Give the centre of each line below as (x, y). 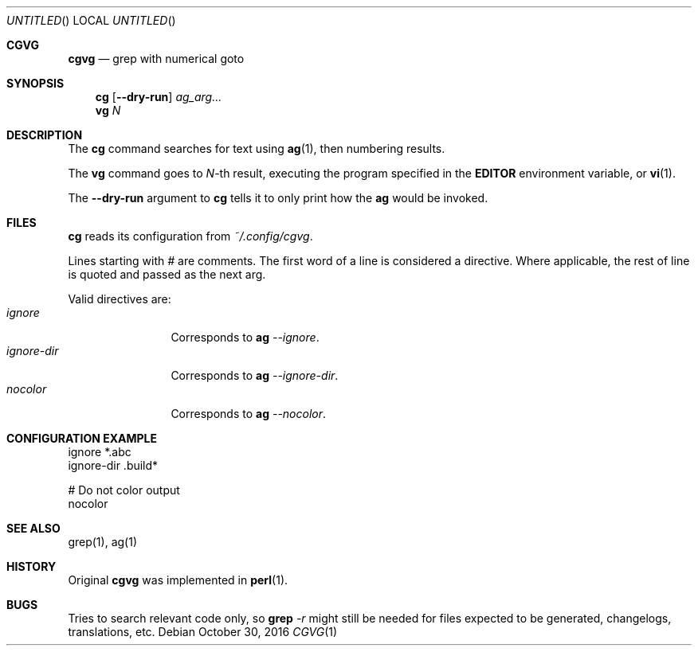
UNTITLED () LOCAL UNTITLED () (91, 20)
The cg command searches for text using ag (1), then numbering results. (257, 148)
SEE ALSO (33, 528)
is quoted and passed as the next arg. (167, 274)
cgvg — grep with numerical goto (156, 59)
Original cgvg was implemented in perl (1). (178, 580)
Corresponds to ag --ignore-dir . (255, 375)
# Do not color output (124, 490)
